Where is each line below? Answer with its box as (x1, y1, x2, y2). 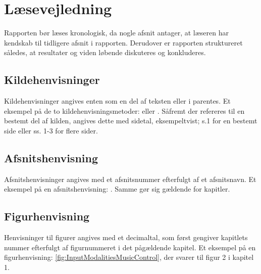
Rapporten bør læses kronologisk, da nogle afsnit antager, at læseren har (4, 27, 229, 38)
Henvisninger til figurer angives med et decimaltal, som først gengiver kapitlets (4, 232, 248, 243)
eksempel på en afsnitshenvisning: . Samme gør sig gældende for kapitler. (4, 184, 230, 194)
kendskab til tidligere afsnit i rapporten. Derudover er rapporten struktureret (4, 37, 243, 48)
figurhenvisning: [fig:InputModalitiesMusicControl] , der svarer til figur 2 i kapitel (4, 252, 254, 262)
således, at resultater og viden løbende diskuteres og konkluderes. (4, 47, 206, 58)
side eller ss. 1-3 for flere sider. (4, 125, 98, 135)
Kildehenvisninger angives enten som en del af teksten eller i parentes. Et (4, 96, 231, 106)
